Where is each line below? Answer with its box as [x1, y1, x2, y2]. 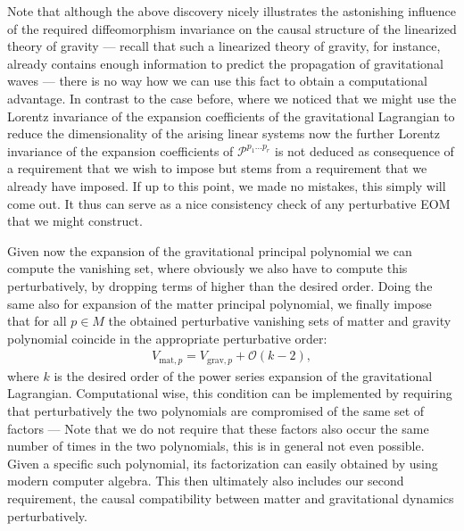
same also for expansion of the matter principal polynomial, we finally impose [7, 294, 432, 312]
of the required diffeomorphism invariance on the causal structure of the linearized [7, 19, 457, 37]
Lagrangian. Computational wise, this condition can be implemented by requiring [7, 384, 452, 402]
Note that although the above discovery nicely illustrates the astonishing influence [7, 2, 456, 20]
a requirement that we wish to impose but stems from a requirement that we [7, 159, 427, 178]
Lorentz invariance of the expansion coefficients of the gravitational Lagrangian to [7, 106, 455, 125]
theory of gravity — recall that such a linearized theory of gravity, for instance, [7, 37, 441, 55]
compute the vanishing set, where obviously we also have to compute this [7, 259, 408, 278]
